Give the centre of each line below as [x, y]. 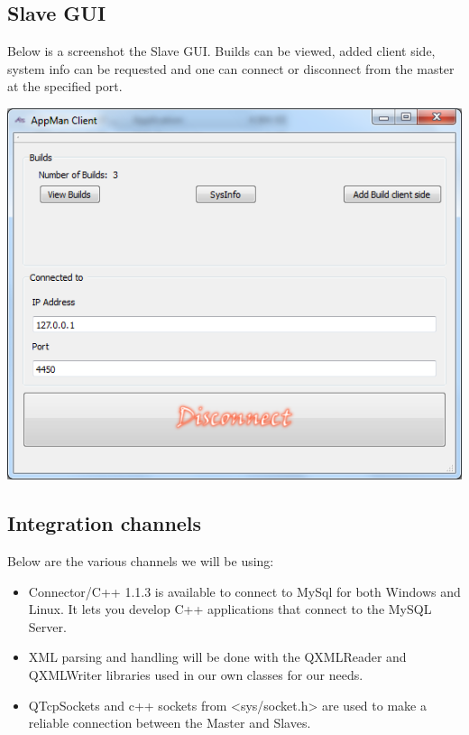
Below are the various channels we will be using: [141, 560]
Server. [47, 626]
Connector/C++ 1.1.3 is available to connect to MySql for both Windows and [244, 591]
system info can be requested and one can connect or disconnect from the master [231, 68]
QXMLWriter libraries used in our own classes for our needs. [196, 674]
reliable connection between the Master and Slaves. [170, 723]
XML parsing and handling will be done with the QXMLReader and [217, 657]
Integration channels [105, 523]
